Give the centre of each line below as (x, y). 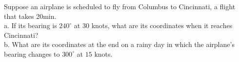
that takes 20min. (30, 16)
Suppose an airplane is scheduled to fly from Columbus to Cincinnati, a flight (120, 6)
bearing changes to (32, 54)
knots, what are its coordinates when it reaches (162, 25)
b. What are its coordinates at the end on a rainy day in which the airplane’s (119, 44)
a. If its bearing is (30, 25)
